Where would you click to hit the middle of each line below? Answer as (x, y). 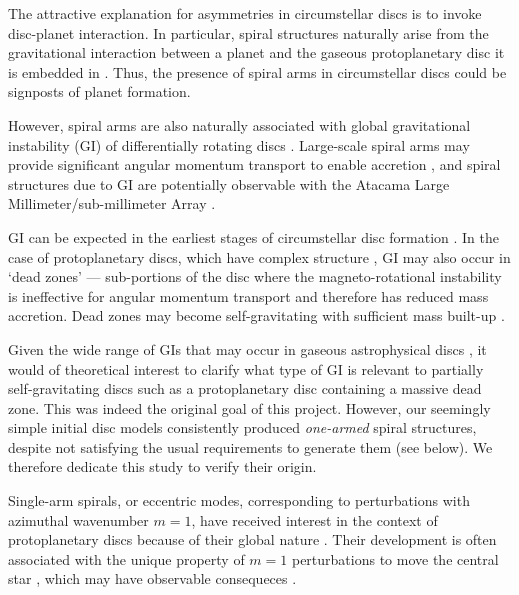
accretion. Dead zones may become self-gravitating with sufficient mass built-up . (256, 315)
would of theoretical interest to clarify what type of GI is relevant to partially (246, 368)
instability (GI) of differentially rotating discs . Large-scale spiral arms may (239, 144)
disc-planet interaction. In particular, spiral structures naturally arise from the (248, 32)
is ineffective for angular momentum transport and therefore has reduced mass (248, 295)
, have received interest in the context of (314, 519)
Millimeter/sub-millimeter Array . (112, 203)
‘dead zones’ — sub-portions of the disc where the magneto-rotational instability (255, 276)
